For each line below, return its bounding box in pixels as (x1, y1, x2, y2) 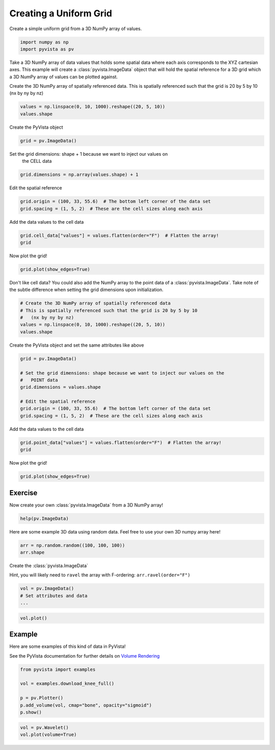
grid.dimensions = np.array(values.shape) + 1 (20, 172, 139, 178)
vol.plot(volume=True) (20, 732, 77, 737)
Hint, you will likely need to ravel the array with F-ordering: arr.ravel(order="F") (9, 572, 190, 578)
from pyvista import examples (20, 666, 96, 672)
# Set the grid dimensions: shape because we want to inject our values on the (20, 370, 225, 376)
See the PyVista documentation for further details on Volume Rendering (9, 652, 160, 659)
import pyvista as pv (20, 46, 74, 52)
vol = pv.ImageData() (20, 586, 74, 592)
